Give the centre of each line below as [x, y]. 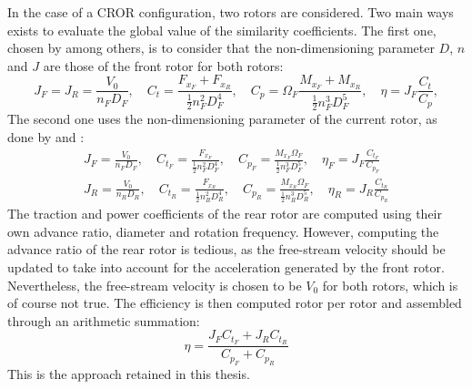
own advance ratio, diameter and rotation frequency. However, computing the [223, 231]
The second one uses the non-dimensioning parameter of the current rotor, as [222, 119]
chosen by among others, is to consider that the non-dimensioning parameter [221, 48]
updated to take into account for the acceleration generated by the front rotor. [226, 267]
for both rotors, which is [390, 285]
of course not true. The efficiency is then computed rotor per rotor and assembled [235, 303]
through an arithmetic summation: [104, 320]
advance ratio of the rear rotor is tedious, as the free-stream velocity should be [226, 249]
